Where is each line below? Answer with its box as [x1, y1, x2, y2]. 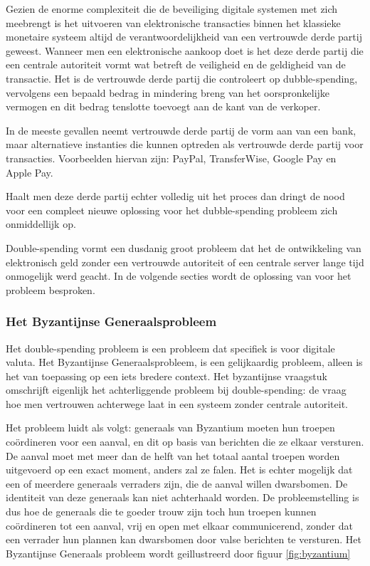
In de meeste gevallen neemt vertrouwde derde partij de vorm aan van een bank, [6, 122, 356, 137]
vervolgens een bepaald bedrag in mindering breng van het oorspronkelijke [6, 85, 330, 100]
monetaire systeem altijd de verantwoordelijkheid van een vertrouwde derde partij [6, 29, 362, 44]
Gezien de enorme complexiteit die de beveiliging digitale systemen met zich [6, 1, 338, 16]
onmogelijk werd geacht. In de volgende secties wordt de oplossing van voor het [6, 268, 351, 283]
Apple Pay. [6, 164, 53, 179]
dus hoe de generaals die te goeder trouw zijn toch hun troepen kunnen [6, 504, 317, 519]
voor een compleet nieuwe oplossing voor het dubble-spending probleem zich [6, 202, 338, 217]
